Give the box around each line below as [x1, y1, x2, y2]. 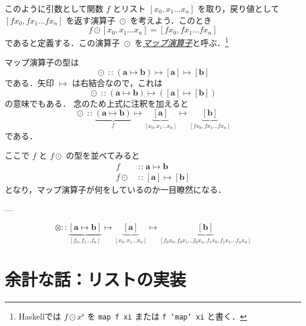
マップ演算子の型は [5, 56, 79, 68]
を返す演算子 [65, 14, 115, 26]
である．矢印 [5, 77, 54, 89]
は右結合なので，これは [72, 77, 163, 89]
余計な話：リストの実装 [5, 266, 187, 291]
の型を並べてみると [65, 149, 140, 162]
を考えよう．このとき [129, 14, 212, 26]
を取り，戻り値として [197, 2, 280, 14]
